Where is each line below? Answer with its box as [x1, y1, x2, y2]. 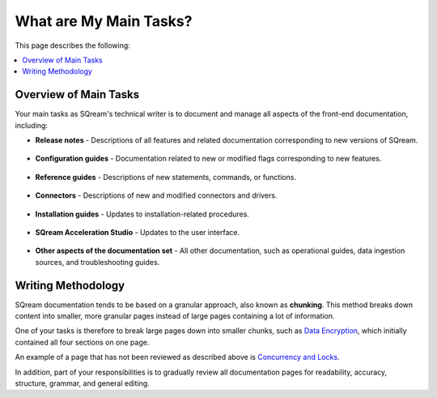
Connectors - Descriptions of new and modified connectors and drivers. [35, 190, 278, 200]
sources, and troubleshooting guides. [35, 257, 160, 267]
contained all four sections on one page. [15, 337, 150, 347]
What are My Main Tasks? [15, 12, 193, 30]
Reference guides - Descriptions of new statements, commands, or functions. [35, 172, 297, 182]
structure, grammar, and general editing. [15, 379, 150, 388]
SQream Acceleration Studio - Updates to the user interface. [35, 227, 240, 237]
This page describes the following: [15, 41, 131, 50]
